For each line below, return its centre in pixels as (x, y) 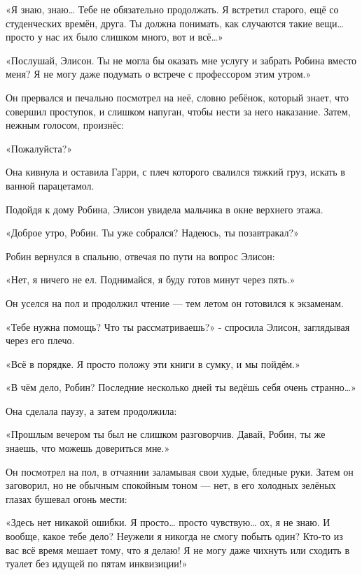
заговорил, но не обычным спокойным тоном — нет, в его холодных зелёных (171, 485)
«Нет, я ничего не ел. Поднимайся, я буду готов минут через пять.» (151, 279)
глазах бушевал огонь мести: (67, 498)
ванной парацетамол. (50, 185)
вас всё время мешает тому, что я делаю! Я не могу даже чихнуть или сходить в (177, 549)
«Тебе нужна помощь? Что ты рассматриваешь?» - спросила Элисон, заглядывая (178, 326)
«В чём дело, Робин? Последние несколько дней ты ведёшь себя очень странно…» (181, 387)
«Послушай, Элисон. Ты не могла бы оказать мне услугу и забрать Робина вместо (181, 60)
